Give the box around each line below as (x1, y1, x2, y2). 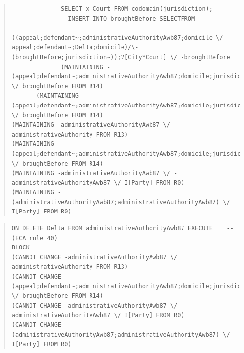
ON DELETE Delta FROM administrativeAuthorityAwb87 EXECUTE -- (11, 225, 234, 232)
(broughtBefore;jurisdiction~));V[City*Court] (11, 53, 167, 61)
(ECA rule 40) (11, 234, 58, 242)
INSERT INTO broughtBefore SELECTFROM (68, 15, 195, 22)
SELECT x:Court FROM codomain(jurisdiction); (61, 5, 213, 12)
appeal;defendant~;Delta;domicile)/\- (11, 44, 139, 51)
